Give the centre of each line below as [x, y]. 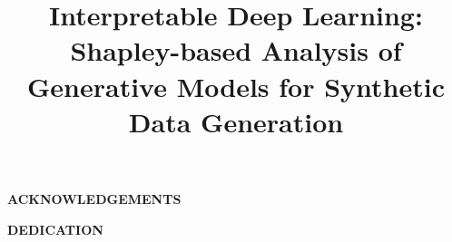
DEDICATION [55, 229]
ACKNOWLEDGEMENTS [94, 198]
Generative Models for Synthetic [236, 86]
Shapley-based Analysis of [236, 50]
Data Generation [236, 121]
